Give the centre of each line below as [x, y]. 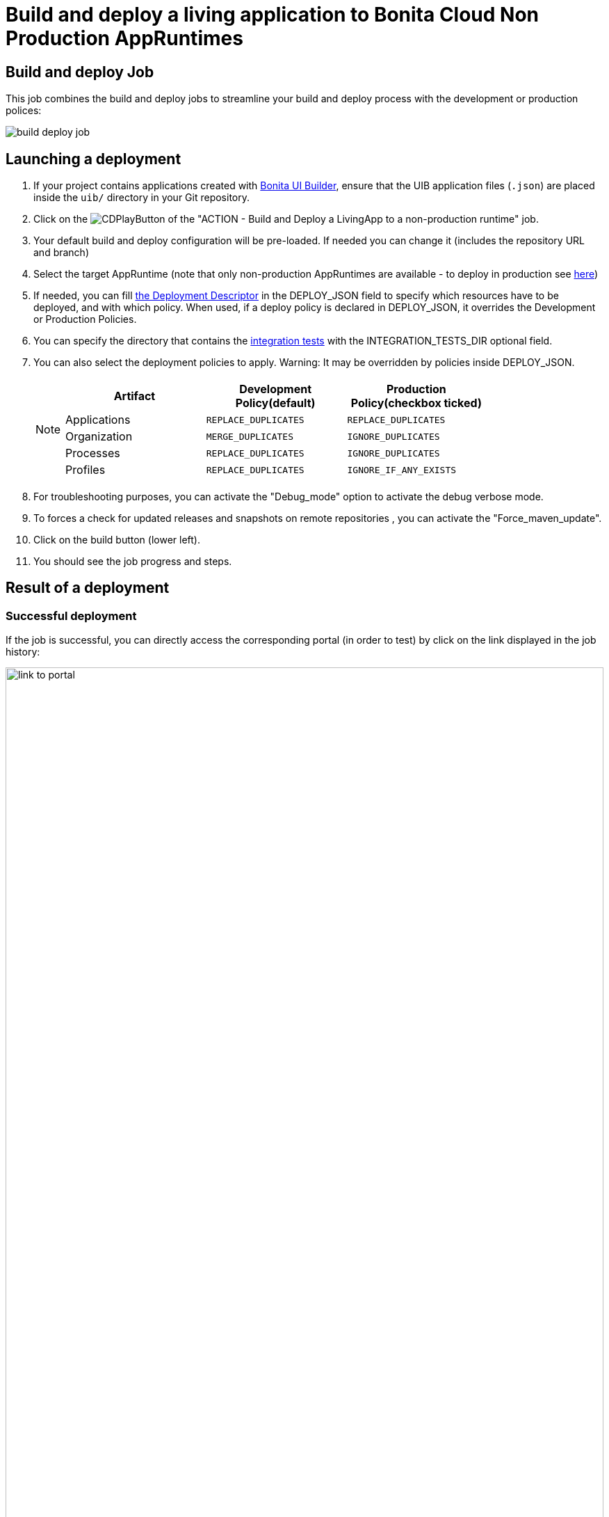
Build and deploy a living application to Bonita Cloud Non [273, 15]
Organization [99, 437]
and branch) [62, 253]
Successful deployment [71, 615]
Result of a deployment [88, 588]
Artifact [135, 396]
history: [23, 652]
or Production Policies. [85, 319]
